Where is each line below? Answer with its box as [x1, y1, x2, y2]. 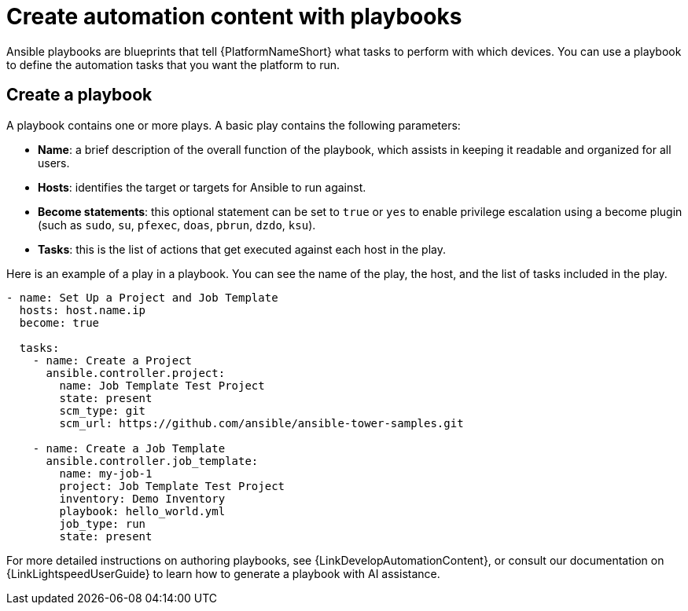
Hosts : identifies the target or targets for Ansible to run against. [38, 180, 366, 194]
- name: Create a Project [32, 353, 193, 367]
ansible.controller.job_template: [46, 454, 259, 467]
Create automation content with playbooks [6, 3, 462, 30]
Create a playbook [6, 85, 153, 105]
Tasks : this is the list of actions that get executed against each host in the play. [38, 242, 447, 256]
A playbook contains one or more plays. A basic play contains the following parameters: [6, 118, 461, 132]
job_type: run [59, 517, 146, 530]
